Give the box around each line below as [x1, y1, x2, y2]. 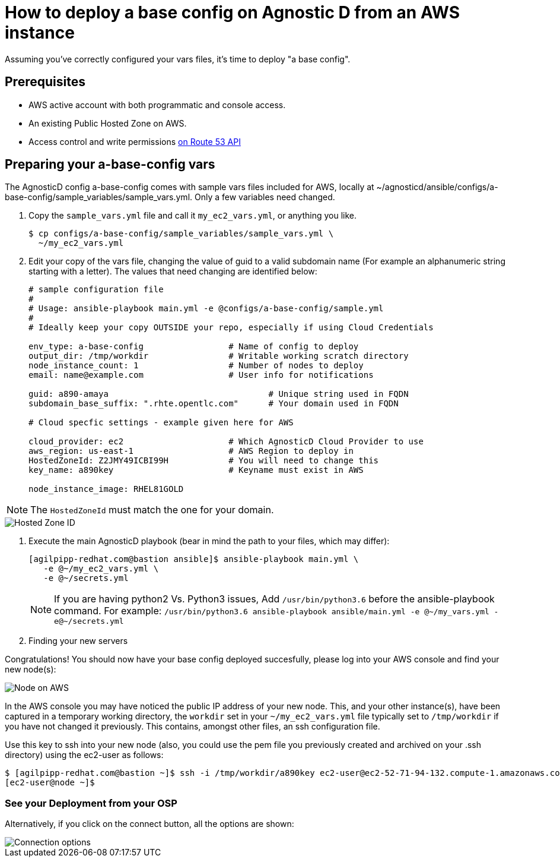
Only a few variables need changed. [194, 192, 335, 203]
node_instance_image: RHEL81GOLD [28, 484, 184, 494]
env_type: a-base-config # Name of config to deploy [28, 342, 359, 352]
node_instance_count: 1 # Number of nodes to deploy [28, 361, 364, 371]
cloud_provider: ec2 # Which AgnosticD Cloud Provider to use [28, 437, 424, 447]
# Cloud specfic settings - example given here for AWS [28, 418, 294, 428]
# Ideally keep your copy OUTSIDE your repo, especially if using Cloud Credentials [28, 323, 434, 333]
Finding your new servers [28, 636, 128, 646]
